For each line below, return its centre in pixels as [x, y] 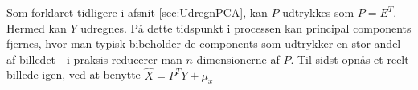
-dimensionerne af [236, 59]
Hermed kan [37, 27]
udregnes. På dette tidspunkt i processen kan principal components [246, 27]
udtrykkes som [318, 12]
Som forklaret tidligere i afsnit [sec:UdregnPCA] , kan [137, 12]
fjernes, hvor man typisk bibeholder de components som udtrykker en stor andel [204, 43]
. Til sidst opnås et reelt [350, 59]
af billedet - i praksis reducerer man [94, 59]
